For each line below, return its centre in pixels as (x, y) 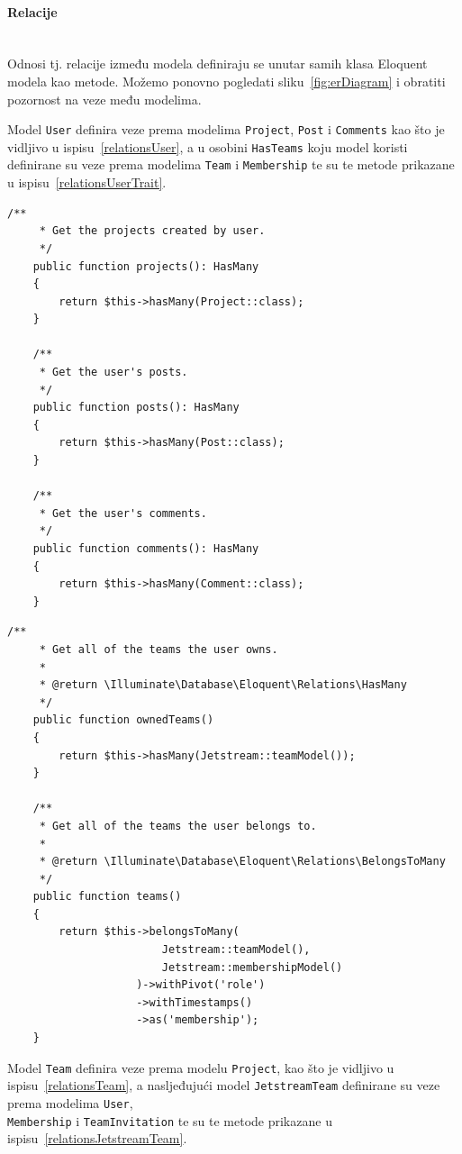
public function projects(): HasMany (146, 266)
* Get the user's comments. (123, 513)
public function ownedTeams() (123, 720)
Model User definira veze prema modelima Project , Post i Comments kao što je (226, 129)
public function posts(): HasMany (136, 408)
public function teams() (107, 897)
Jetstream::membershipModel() (252, 967)
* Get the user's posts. (113, 373)
